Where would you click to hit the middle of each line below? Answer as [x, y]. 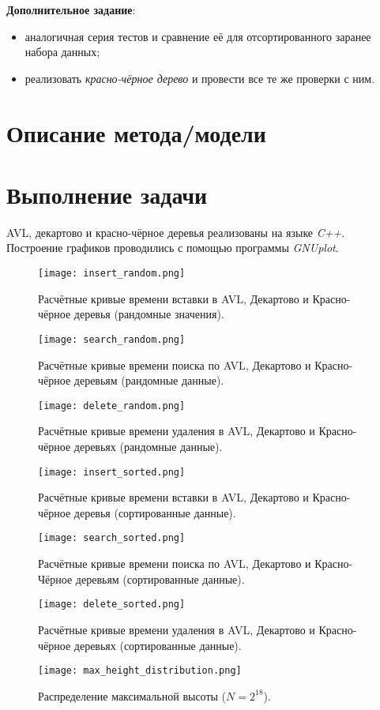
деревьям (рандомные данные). [149, 380]
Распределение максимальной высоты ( [132, 695]
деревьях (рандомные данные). [148, 446]
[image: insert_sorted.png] [112, 472]
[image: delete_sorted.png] [112, 605]
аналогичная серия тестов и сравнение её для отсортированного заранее [198, 36]
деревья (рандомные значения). [149, 314]
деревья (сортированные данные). [155, 512]
